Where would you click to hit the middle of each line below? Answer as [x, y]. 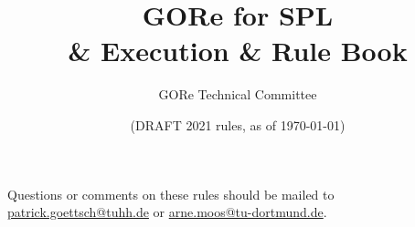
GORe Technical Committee [238, 94]
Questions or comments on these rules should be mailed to [171, 194]
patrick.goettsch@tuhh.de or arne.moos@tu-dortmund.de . [167, 212]
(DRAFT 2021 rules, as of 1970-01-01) [238, 124]
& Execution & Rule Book [238, 51]
